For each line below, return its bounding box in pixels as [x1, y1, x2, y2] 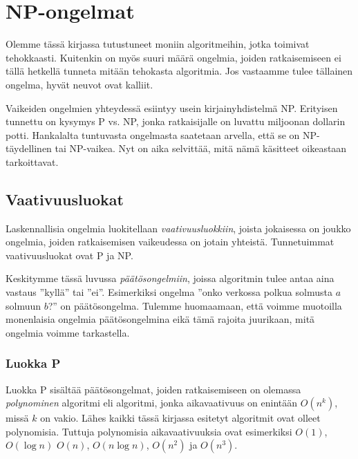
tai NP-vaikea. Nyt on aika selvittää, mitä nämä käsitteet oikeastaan [55, 141, 347, 156]
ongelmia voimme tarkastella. [6, 325, 130, 339]
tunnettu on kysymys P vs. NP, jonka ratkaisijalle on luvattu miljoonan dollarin [6, 114, 346, 129]
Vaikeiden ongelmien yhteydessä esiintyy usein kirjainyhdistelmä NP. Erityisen [6, 100, 338, 115]
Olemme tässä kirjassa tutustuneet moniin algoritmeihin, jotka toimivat [6, 37, 310, 51]
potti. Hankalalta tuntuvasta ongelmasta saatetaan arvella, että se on [6, 127, 300, 142]
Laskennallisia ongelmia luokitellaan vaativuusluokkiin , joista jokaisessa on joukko [6, 221, 351, 235]
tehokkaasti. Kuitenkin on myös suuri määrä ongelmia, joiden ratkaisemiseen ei [6, 50, 341, 64]
